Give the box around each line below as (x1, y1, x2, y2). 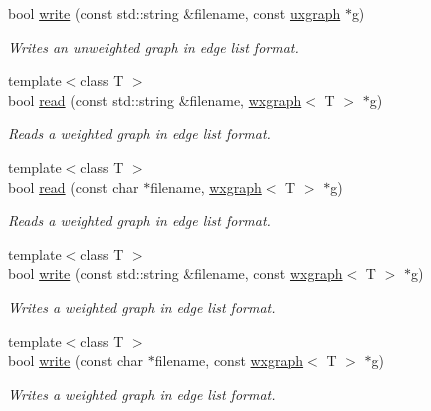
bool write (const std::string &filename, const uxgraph (8, 3, 341, 23)
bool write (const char (8, 350, 144, 371)
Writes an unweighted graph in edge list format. (8, 36, 299, 57)
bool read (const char (8, 176, 139, 197)
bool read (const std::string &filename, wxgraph (8, 89, 302, 110)
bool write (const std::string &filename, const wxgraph (8, 263, 343, 284)
